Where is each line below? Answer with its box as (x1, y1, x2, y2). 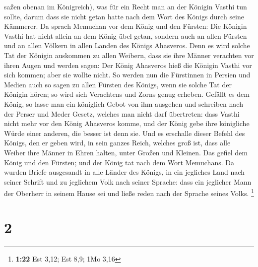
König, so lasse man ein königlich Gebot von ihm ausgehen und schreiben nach (4, 98, 243, 109)
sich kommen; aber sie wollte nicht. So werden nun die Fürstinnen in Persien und (4, 69, 251, 80)
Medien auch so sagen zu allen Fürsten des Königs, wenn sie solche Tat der (4, 79, 232, 89)
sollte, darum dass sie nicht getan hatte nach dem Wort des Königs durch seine (4, 11, 245, 21)
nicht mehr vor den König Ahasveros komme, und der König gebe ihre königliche (4, 118, 250, 129)
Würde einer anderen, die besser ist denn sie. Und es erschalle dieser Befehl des (4, 128, 245, 138)
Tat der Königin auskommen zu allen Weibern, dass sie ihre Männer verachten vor (4, 50, 254, 60)
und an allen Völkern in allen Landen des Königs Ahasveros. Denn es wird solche (4, 40, 250, 51)
